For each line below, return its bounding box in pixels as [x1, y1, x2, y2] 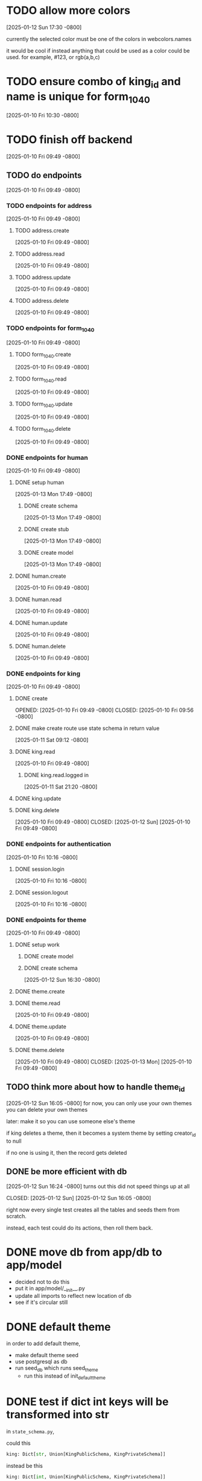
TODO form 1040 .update [14, 400, 73, 409]
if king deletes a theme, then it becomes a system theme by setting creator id [6, 1129, 196, 1138]
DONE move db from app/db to [6, 1245, 163, 1259]
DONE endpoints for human [6, 453, 89, 462]
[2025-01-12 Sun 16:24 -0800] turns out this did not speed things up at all [6, 1183, 190, 1190]
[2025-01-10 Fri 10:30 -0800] [6, 112, 80, 119]
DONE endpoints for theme [6, 915, 87, 924]
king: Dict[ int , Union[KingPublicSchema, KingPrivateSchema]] [6, 1474, 166, 1480]
